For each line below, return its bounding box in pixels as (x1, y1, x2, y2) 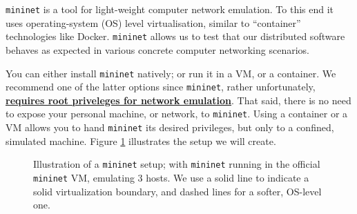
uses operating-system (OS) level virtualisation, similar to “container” (6, 15, 301, 30)
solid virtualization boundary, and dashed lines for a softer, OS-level (33, 184, 322, 198)
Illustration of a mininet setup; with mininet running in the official (33, 157, 320, 171)
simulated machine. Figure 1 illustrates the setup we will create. (6, 133, 276, 148)
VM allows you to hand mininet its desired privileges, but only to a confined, (6, 120, 334, 135)
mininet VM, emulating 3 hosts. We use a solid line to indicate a (33, 170, 309, 184)
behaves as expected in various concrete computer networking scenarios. (6, 42, 309, 57)
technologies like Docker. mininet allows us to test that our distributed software (6, 29, 345, 43)
